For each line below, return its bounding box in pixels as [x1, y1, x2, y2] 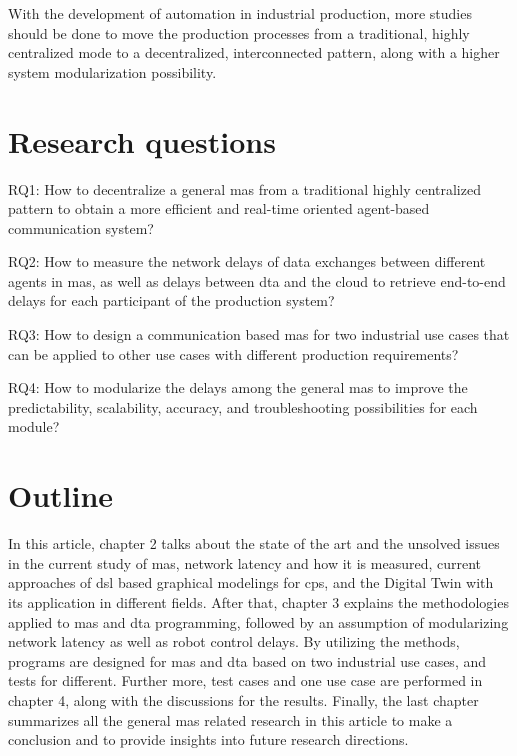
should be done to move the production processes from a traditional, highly [8, 22, 470, 43]
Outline [8, 475, 114, 516]
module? [8, 416, 60, 437]
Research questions [8, 120, 276, 161]
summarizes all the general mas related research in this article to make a [8, 709, 453, 730]
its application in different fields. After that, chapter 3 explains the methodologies [8, 591, 509, 612]
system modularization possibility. [8, 61, 217, 82]
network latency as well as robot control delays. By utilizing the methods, [8, 631, 460, 652]
